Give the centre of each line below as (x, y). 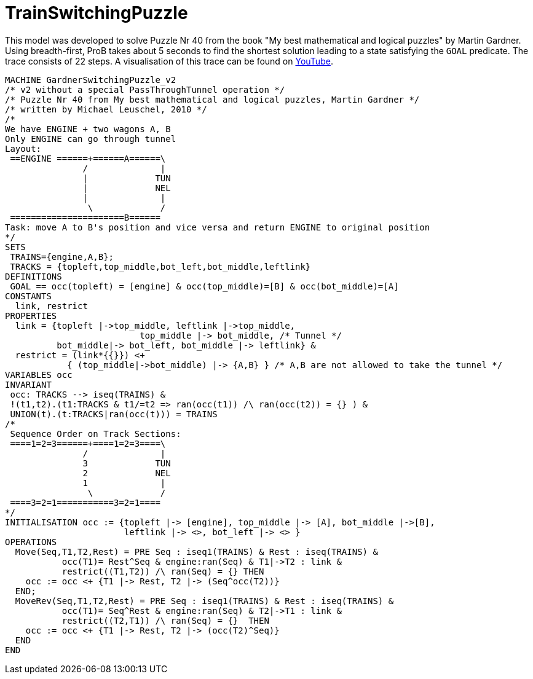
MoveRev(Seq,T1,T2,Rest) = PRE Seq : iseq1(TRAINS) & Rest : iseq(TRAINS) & (204, 601)
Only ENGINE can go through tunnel (91, 139)
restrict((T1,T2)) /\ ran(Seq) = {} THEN (163, 571)
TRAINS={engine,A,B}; (62, 257)
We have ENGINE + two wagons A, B (88, 129)
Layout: (23, 148)
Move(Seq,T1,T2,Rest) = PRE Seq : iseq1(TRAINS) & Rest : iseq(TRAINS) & (196, 551)
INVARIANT (28, 384)
